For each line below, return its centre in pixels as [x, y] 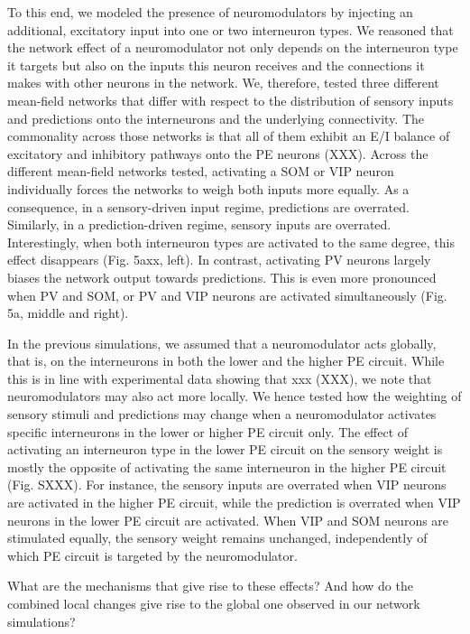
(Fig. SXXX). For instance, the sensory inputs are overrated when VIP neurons [227, 485]
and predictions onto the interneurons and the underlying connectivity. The [216, 118]
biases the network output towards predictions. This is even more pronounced [222, 277]
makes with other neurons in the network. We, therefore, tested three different [223, 83]
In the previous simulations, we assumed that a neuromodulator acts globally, [222, 343]
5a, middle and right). [68, 313]
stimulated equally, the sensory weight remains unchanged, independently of [217, 538]
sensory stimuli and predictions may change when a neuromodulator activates [222, 414]
